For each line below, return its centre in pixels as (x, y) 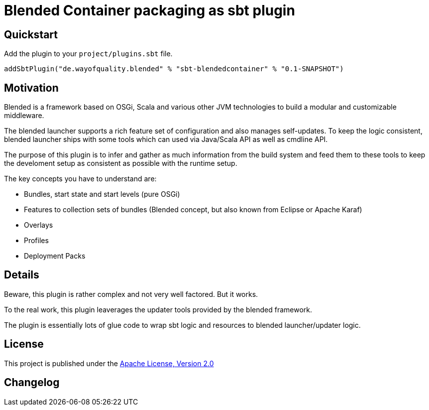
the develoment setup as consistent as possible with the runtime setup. (121, 163)
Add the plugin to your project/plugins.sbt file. (88, 54)
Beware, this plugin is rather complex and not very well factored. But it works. (131, 294)
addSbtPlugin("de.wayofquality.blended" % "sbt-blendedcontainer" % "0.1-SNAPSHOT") (174, 69)
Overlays (39, 225)
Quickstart (31, 34)
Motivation (31, 88)
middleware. (24, 116)
